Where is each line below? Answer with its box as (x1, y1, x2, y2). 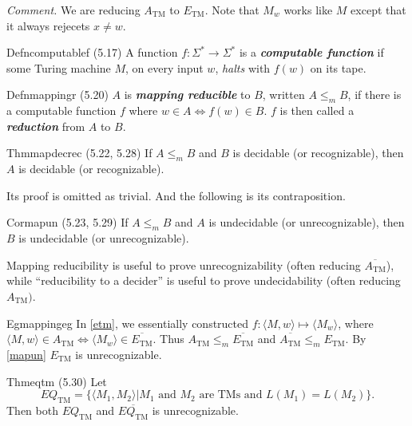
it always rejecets (6, 17, 90, 34)
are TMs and (199, 389, 263, 401)
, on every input (125, 59, 204, 76)
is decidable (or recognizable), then (232, 144, 404, 161)
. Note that (204, 2, 259, 18)
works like (283, 2, 333, 18)
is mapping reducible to (124, 86, 251, 103)
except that (351, 2, 406, 18)
